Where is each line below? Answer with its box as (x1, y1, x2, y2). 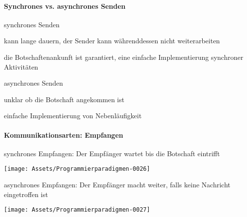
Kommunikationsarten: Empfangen (4, 129, 123, 140)
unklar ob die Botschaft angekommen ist (4, 94, 124, 104)
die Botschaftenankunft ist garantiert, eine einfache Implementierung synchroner (4, 52, 244, 62)
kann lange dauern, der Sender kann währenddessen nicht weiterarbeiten (4, 36, 220, 46)
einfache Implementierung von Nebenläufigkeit (4, 110, 142, 121)
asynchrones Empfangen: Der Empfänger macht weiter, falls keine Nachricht (4, 180, 230, 189)
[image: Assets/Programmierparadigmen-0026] (4, 165, 150, 173)
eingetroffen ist (4, 189, 48, 199)
